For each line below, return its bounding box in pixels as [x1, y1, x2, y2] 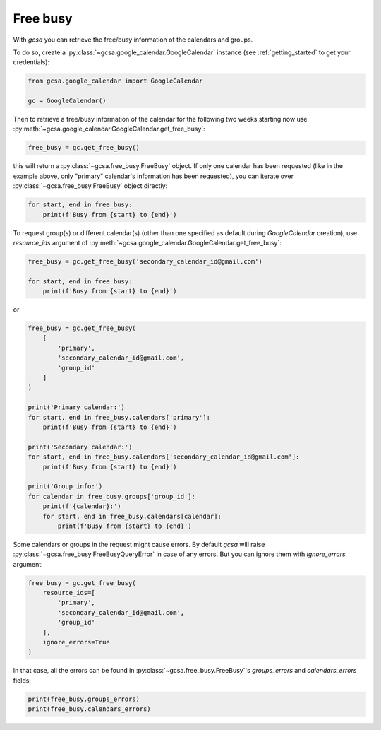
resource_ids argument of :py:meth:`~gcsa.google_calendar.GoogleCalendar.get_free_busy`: [13, 238, 282, 247]
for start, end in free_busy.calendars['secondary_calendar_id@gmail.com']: [28, 453, 300, 461]
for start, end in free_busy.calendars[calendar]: [42, 512, 222, 520]
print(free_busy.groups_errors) [28, 695, 140, 703]
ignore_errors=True [42, 638, 111, 646]
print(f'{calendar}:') [42, 502, 121, 510]
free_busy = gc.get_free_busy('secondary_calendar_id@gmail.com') [28, 257, 262, 265]
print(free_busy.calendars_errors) [28, 705, 151, 713]
